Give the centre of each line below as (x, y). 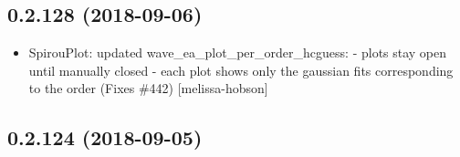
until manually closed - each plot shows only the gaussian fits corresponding (241, 70)
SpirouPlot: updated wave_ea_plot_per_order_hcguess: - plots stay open (238, 52)
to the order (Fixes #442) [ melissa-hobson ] (148, 88)
